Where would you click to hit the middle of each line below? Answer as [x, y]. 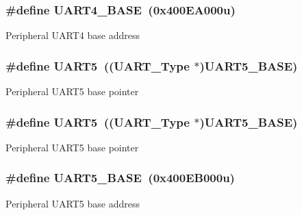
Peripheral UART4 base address [73, 35]
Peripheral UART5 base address [73, 203]
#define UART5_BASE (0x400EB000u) [120, 178]
